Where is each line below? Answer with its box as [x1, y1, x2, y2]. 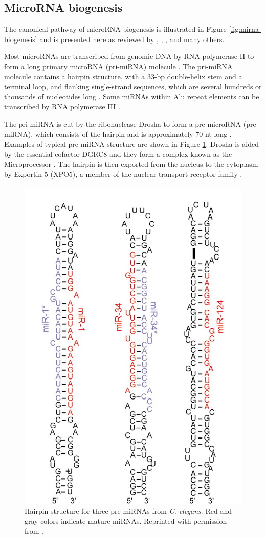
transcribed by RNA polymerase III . [4, 101, 120, 112]
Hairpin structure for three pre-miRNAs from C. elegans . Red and [25, 505, 232, 516]
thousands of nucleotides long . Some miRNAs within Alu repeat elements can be [4, 91, 259, 102]
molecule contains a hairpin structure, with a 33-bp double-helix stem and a [4, 71, 242, 82]
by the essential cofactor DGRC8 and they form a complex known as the [4, 148, 232, 159]
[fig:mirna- [229, 24, 261, 34]
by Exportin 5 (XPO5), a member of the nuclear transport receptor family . [4, 168, 242, 179]
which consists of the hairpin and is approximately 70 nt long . [35, 128, 232, 139]
